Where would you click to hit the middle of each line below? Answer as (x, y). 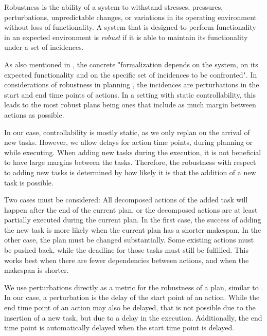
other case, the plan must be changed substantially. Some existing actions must (129, 240)
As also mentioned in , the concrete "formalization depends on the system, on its (131, 64)
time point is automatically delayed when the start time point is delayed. (119, 328)
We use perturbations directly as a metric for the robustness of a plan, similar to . (134, 287)
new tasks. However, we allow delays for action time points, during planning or (129, 142)
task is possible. (29, 182)
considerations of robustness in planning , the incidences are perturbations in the (132, 85)
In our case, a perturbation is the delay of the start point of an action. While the (132, 297)
